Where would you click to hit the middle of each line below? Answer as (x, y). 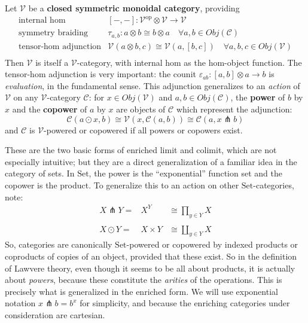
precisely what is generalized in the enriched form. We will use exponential (141, 291)
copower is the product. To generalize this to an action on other (122, 185)
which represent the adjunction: (234, 109)
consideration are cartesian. (55, 314)
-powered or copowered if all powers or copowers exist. (143, 129)
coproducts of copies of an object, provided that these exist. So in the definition (151, 256)
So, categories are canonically (59, 244)
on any (26, 97)
